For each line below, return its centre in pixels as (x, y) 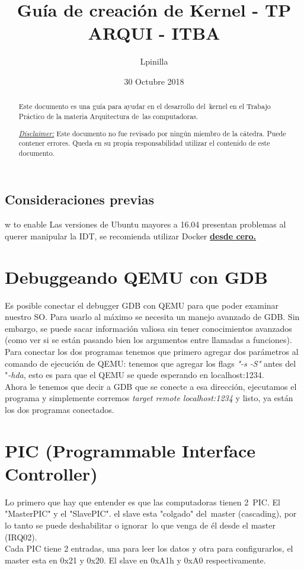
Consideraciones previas (80, 199)
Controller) (51, 473)
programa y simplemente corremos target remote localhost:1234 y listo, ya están (149, 398)
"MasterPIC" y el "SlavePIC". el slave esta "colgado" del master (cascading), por (151, 513)
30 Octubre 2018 (154, 81)
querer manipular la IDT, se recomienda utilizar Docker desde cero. (131, 236)
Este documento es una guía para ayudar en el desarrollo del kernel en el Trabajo (145, 106)
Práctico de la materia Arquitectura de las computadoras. (108, 116)
